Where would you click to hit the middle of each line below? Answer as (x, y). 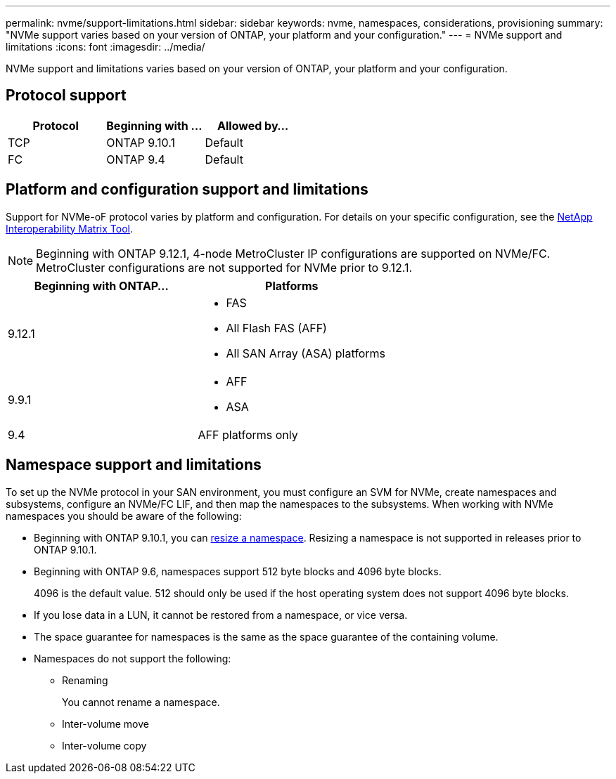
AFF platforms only (248, 434)
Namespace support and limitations (134, 465)
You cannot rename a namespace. (141, 702)
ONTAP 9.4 (136, 159)
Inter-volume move (105, 724)
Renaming (85, 680)
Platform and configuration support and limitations (187, 190)
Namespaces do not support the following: (133, 658)
